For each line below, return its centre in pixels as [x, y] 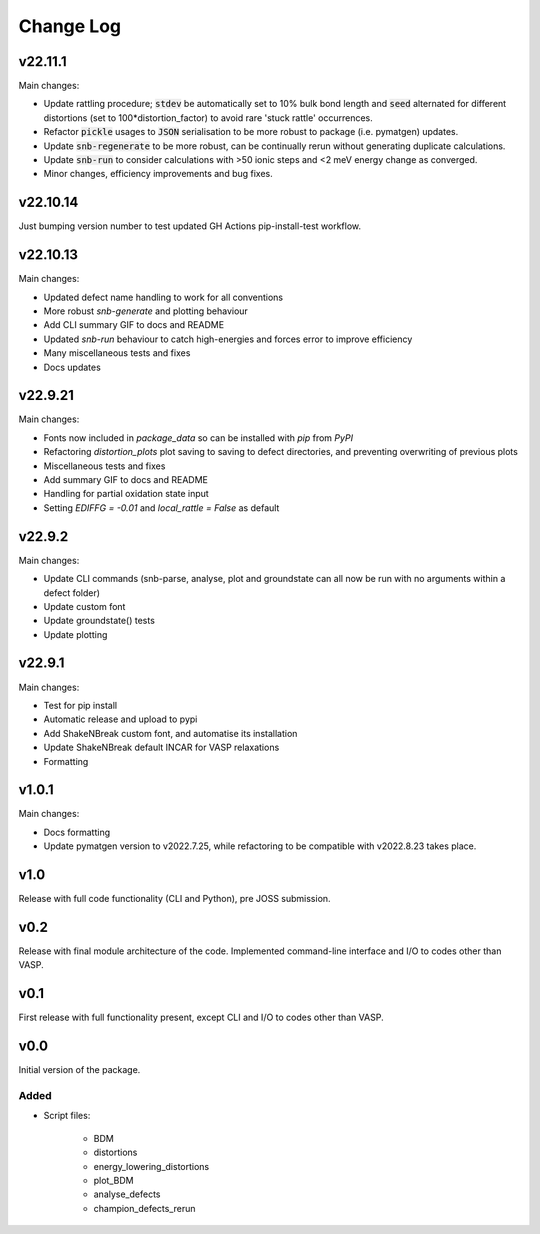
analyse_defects [127, 1194]
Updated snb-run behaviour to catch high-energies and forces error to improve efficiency [228, 339]
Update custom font [84, 606]
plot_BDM [113, 1180]
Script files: [67, 1116]
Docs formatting [77, 832]
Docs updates [72, 367]
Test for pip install [80, 705]
